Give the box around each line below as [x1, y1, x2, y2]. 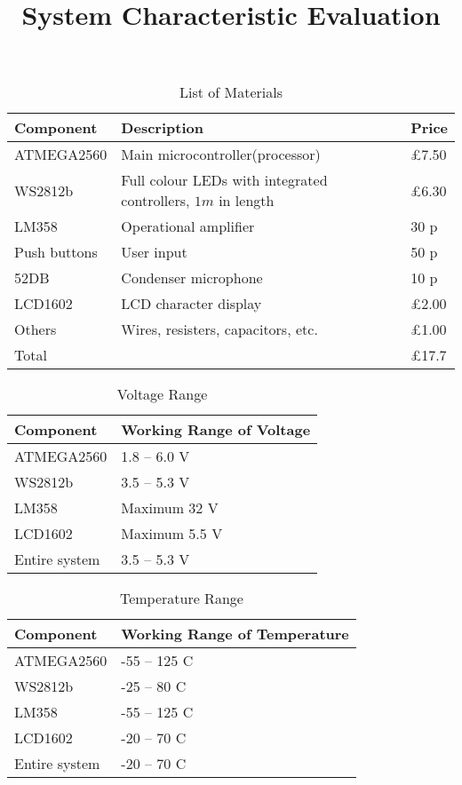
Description [121, 117, 203, 139]
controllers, [121, 190, 190, 211]
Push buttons [14, 242, 98, 263]
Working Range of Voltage [121, 419, 311, 440]
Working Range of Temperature [121, 623, 349, 645]
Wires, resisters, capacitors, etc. [121, 319, 318, 340]
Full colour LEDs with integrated [121, 170, 328, 191]
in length [219, 190, 275, 211]
